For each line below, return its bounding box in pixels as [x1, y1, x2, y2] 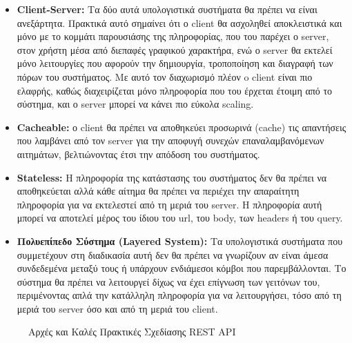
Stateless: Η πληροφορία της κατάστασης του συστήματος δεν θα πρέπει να [17, 170, 327, 184]
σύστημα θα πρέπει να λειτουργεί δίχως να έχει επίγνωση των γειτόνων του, [17, 274, 320, 288]
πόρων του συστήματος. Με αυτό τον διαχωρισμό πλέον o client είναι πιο [17, 69, 313, 84]
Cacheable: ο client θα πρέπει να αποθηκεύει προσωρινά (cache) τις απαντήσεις [17, 119, 346, 134]
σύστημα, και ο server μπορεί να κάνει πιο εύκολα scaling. [17, 97, 254, 111]
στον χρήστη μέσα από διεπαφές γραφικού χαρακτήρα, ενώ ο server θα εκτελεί [17, 42, 333, 57]
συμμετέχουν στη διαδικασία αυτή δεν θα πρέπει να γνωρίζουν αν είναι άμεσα [17, 247, 329, 262]
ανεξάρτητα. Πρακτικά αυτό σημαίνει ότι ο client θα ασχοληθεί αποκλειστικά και [17, 15, 342, 30]
